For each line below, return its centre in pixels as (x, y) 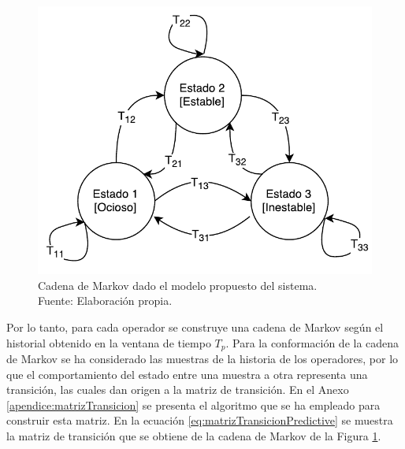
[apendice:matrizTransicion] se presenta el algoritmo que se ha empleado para (193, 404)
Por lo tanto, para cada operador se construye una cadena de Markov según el (195, 327)
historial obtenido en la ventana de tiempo (109, 342)
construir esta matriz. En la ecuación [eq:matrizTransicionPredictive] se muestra (200, 420)
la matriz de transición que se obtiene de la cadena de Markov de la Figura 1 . (194, 435)
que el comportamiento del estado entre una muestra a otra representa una (187, 374)
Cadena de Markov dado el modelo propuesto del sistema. (178, 285)
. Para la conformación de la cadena (312, 342)
